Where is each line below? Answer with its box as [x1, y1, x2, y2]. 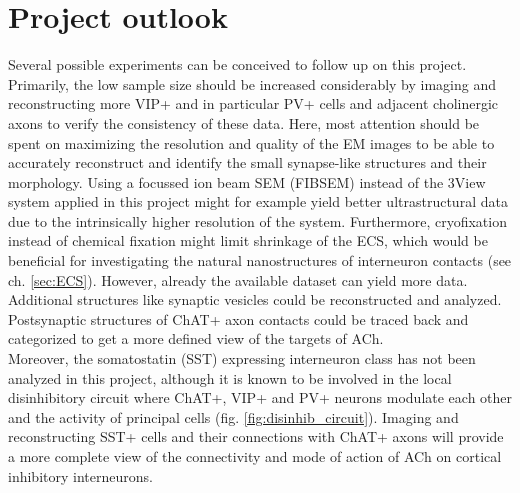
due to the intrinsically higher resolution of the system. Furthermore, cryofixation [8, 210, 507, 231]
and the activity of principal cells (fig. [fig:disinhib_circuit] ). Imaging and [8, 406, 459, 427]
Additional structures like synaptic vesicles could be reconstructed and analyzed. [8, 289, 502, 310]
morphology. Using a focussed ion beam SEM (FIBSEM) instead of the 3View [8, 171, 486, 192]
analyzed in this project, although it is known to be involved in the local [8, 367, 452, 388]
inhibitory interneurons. [8, 465, 153, 486]
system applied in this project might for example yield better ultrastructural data [8, 191, 508, 212]
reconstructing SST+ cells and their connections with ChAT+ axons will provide [8, 426, 504, 447]
